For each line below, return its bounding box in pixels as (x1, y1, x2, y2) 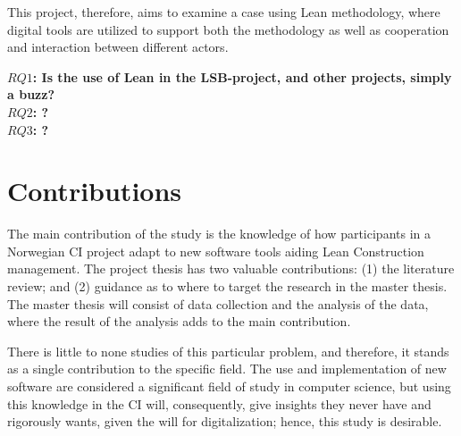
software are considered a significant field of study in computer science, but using (7, 377, 451, 396)
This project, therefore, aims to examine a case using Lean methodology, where (7, 3, 440, 21)
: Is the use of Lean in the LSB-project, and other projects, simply (32, 67, 452, 86)
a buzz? (7, 85, 54, 104)
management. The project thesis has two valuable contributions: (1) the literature (7, 259, 455, 278)
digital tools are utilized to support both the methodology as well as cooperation (7, 20, 449, 38)
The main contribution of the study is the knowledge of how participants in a (7, 224, 431, 243)
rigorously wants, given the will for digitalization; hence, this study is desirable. (7, 412, 442, 431)
